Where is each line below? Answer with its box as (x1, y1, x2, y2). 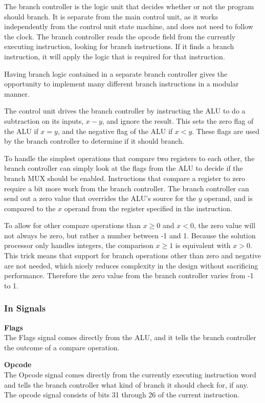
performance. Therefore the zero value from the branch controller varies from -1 (4, 270, 254, 281)
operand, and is (204, 193, 253, 204)
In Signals (4, 302, 46, 315)
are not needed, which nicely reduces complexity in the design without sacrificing (4, 260, 258, 271)
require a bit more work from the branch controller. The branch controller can (4, 183, 249, 193)
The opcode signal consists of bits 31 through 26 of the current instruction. (4, 389, 239, 400)
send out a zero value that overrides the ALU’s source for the (4, 193, 196, 204)
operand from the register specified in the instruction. (64, 203, 232, 213)
